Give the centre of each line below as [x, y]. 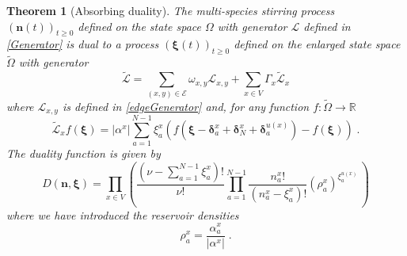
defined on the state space [139, 26]
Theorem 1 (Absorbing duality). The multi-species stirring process [171, 10]
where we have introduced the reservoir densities [123, 214]
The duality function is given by [84, 153]
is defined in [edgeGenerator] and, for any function [186, 106]
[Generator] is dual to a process [83, 44]
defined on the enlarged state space [317, 44]
